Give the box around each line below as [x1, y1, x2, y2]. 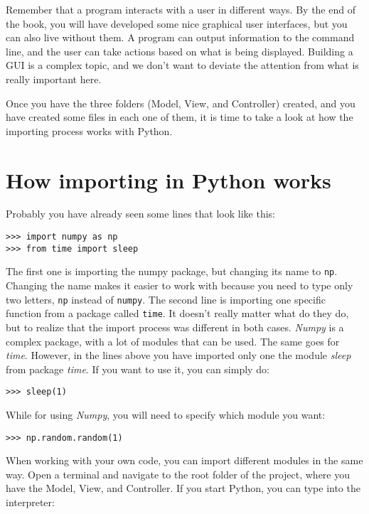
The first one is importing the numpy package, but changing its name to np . [6, 264, 338, 279]
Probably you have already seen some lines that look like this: [6, 206, 275, 221]
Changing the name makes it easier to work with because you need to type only [6, 278, 353, 293]
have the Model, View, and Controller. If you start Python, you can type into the [6, 481, 360, 496]
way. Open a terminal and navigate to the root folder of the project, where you [6, 466, 350, 481]
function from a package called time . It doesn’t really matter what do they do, [6, 306, 349, 321]
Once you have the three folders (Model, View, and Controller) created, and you [6, 95, 355, 110]
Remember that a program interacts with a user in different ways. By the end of [6, 2, 355, 16]
